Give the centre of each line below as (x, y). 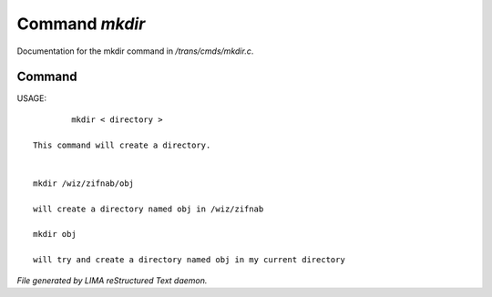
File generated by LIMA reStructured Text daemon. (112, 280)
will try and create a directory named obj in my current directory (189, 260)
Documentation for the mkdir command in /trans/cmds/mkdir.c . (135, 51)
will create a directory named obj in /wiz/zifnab (149, 209)
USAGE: (32, 98)
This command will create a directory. (122, 145)
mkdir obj (55, 234)
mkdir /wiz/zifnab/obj (84, 183)
